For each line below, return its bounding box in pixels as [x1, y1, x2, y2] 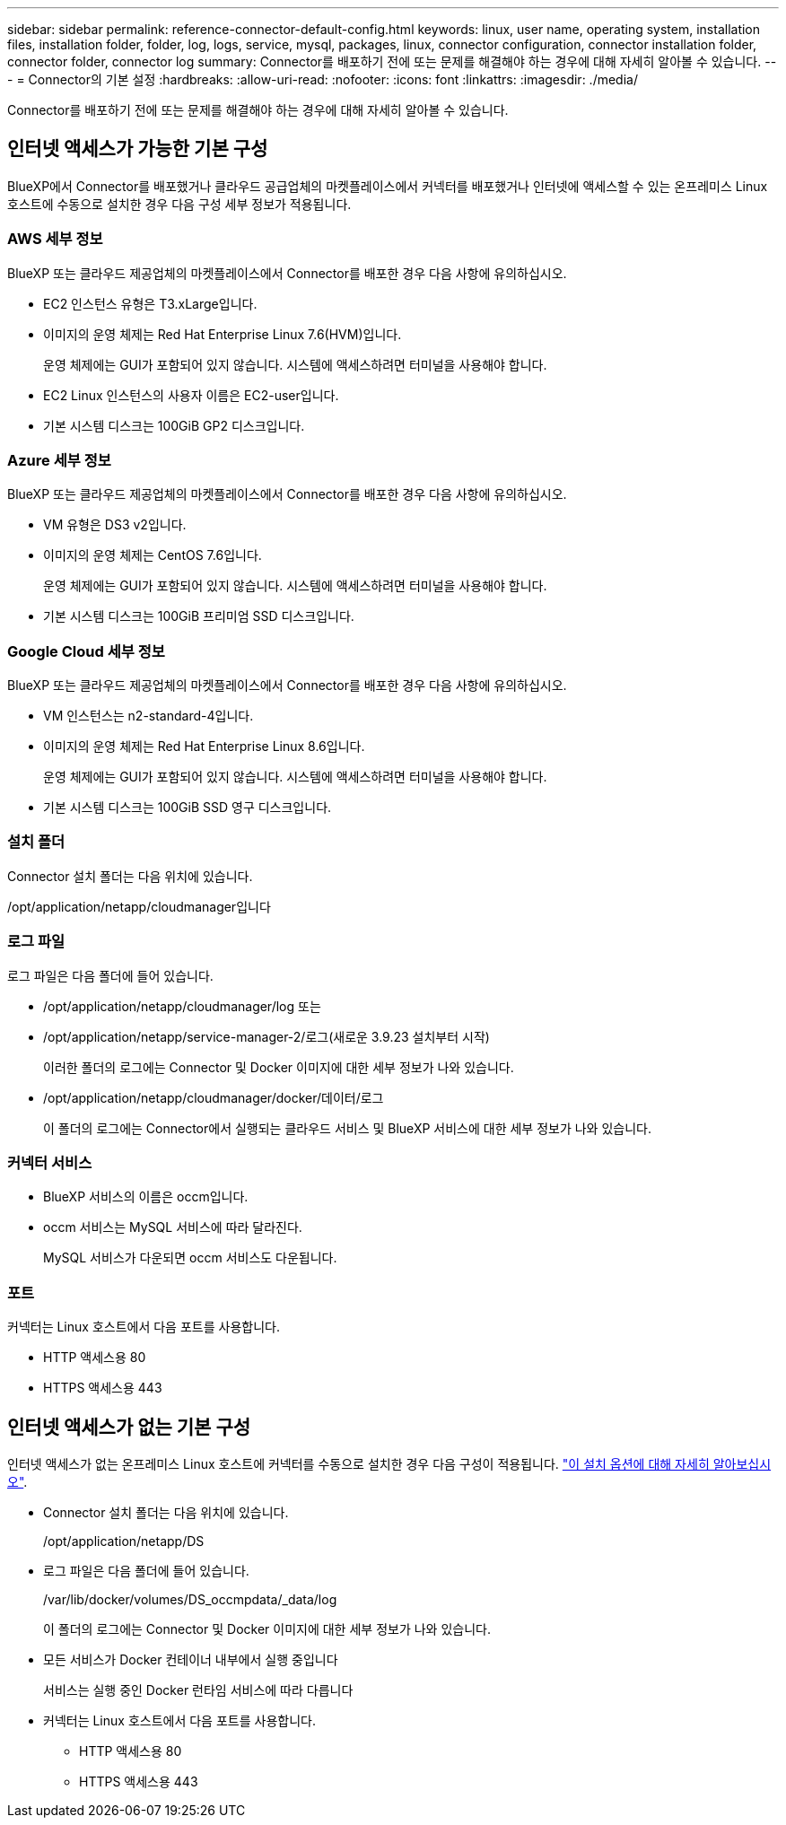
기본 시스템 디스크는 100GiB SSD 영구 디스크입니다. [43, 799, 332, 816]
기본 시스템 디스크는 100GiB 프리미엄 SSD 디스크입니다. [43, 608, 354, 624]
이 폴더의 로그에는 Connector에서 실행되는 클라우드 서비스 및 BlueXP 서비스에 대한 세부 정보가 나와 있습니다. [43, 1120, 651, 1136]
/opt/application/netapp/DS [43, 1532, 205, 1549]
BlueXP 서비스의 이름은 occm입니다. [43, 1189, 249, 1205]
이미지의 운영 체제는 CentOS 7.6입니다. [43, 547, 262, 563]
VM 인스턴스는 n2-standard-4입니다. [43, 708, 254, 724]
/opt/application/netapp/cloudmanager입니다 [7, 898, 271, 914]
